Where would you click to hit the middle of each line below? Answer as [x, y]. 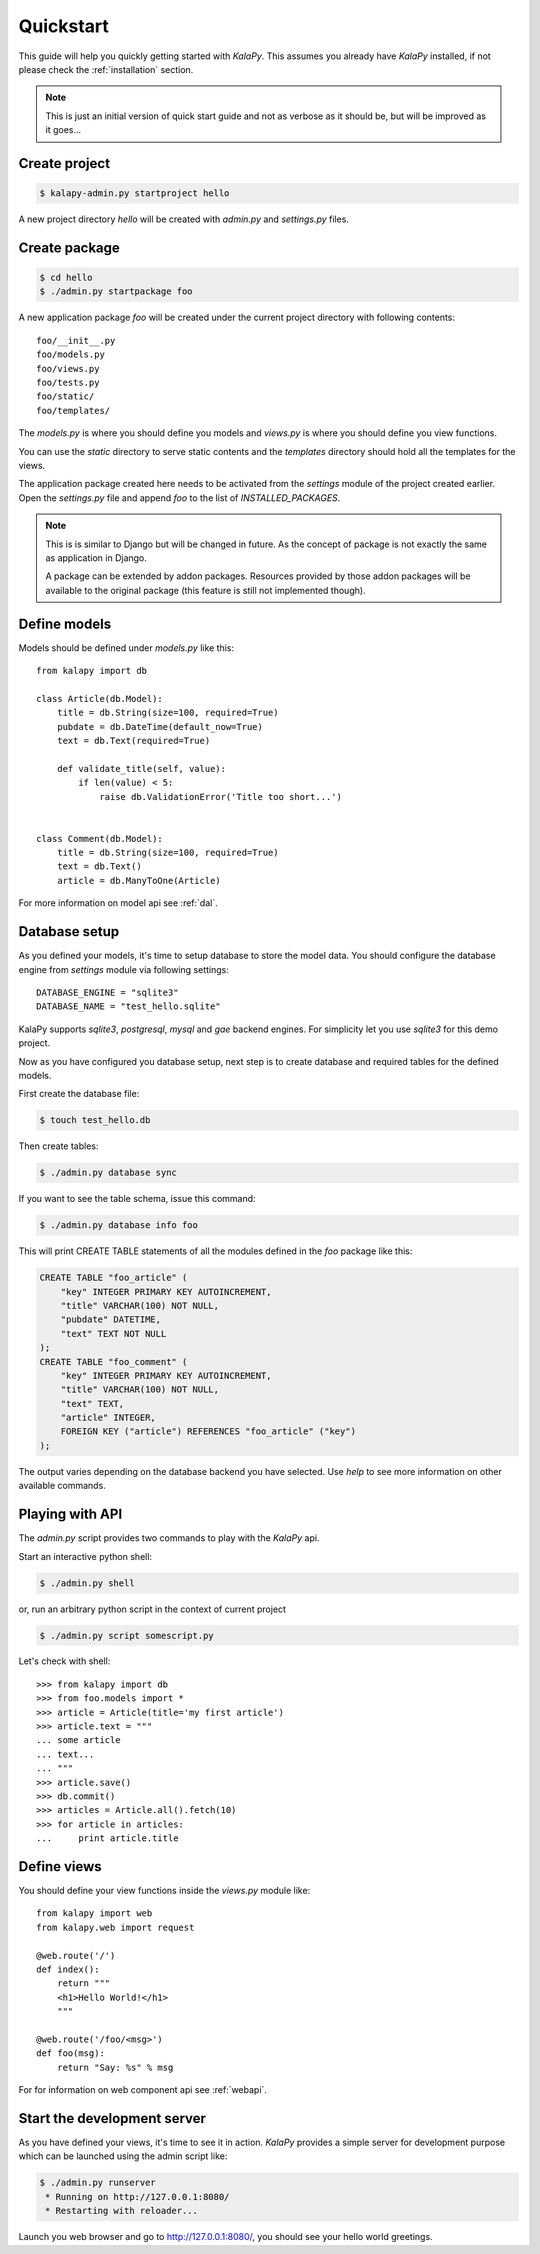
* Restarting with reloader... [122, 2211]
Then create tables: [58, 1146]
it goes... [63, 130]
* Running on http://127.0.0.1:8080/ [137, 2196]
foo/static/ [65, 396]
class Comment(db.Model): [100, 838]
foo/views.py [68, 368]
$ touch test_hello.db [95, 1120]
